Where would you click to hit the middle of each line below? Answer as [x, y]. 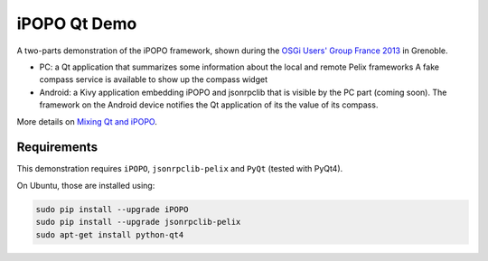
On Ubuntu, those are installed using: [86, 185]
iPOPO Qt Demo [77, 23]
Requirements [57, 148]
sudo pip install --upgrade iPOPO [112, 209]
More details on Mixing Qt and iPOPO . [87, 121]
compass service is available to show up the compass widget [154, 79]
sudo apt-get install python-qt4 [110, 234]
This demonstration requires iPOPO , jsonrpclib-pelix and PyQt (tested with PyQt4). [180, 169]
